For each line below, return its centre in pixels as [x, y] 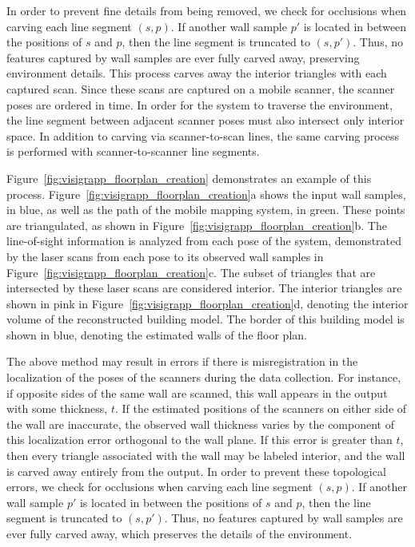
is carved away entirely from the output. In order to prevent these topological [196, 471]
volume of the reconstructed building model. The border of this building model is [206, 319]
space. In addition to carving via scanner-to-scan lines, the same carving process [203, 135]
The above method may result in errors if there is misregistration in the [182, 361]
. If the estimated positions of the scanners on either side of [261, 408]
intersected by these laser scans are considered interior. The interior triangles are [204, 288]
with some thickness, [57, 408]
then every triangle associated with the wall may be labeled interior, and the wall [206, 456]
